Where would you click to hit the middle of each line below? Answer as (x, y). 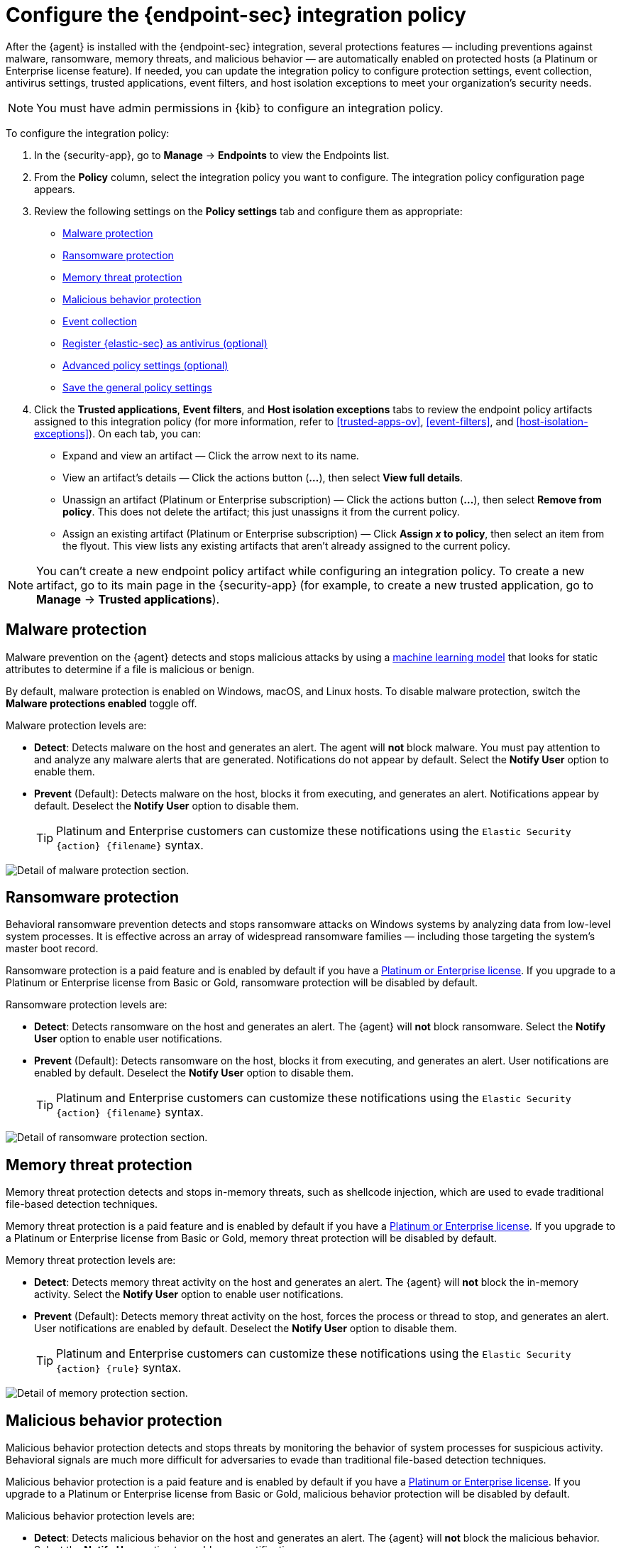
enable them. (65, 771)
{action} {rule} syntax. (119, 1368)
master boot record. (52, 949)
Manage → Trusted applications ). (128, 599)
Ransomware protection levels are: (87, 1005)
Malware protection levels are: (76, 725)
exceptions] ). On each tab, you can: (117, 433)
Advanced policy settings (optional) (145, 365)
